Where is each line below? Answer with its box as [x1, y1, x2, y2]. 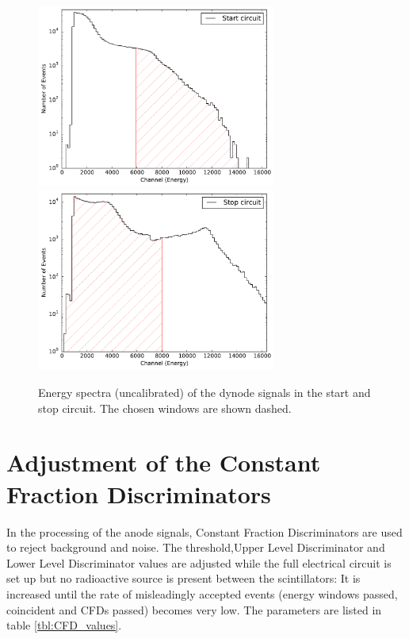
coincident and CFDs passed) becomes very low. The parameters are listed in [6, 601, 382, 618]
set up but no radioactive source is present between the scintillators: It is [6, 570, 361, 587]
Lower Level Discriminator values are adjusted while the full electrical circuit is [6, 554, 392, 571]
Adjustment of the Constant [6, 446, 321, 479]
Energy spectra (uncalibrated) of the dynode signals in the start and [38, 384, 371, 401]
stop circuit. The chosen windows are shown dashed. [38, 399, 292, 416]
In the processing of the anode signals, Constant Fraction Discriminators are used [6, 523, 403, 540]
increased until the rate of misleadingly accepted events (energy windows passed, [6, 585, 398, 602]
